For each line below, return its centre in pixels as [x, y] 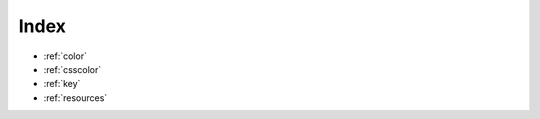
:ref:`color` [65, 56]
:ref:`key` [62, 84]
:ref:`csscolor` [72, 69]
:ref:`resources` [75, 97]
